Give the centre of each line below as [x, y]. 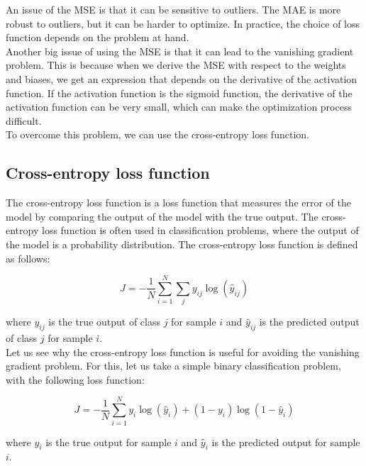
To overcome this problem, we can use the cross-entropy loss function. [157, 134]
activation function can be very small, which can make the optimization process [179, 107]
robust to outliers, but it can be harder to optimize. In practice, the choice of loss [183, 23]
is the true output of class [105, 322]
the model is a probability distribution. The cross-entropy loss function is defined [182, 244]
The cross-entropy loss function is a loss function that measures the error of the [179, 203]
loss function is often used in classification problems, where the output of [200, 230]
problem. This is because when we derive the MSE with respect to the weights [176, 65]
